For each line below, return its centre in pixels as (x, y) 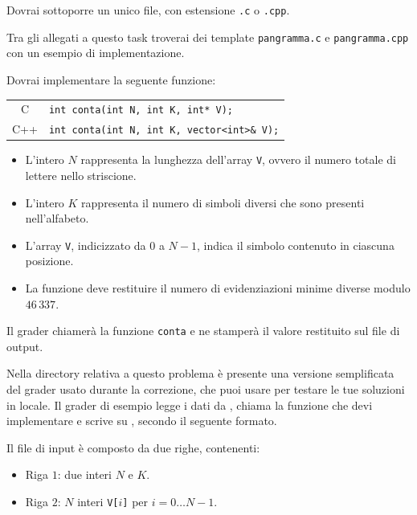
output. (25, 346)
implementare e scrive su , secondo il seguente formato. (142, 421)
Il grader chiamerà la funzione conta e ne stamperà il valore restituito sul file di (203, 331)
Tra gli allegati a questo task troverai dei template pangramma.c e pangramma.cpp (208, 37)
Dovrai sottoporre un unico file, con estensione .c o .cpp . (148, 10)
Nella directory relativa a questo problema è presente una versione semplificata (200, 373)
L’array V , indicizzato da (86, 245)
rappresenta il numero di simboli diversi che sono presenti (223, 202)
